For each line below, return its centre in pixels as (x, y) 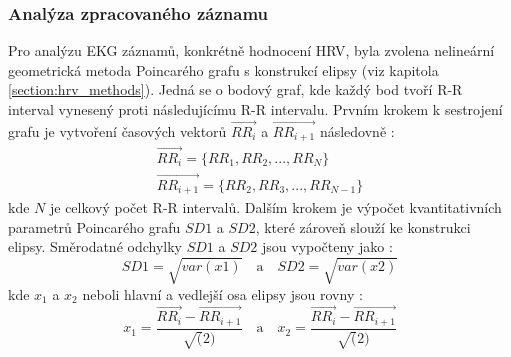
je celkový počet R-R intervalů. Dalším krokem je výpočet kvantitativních (275, 207)
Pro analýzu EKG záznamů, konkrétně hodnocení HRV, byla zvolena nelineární (251, 50)
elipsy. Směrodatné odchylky (95, 246)
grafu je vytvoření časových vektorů (117, 130)
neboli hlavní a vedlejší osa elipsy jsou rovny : (222, 293)
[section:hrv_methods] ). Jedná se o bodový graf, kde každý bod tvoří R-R (235, 89)
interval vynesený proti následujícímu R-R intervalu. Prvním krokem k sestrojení (255, 109)
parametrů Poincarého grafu (94, 226)
